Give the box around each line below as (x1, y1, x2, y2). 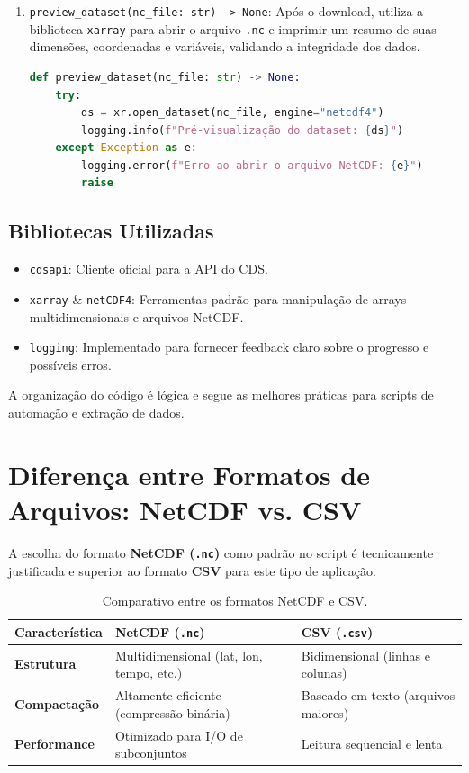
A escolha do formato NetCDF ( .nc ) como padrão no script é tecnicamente (8, 543, 434, 562)
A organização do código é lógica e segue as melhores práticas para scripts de (8, 385, 434, 404)
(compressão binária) (114, 703, 230, 722)
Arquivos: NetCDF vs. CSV (8, 490, 362, 527)
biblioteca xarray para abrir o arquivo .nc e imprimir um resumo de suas (29, 19, 437, 38)
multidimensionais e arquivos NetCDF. (29, 307, 244, 326)
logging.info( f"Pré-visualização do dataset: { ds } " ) (81, 123, 404, 137)
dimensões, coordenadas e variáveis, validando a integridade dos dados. (29, 37, 420, 56)
